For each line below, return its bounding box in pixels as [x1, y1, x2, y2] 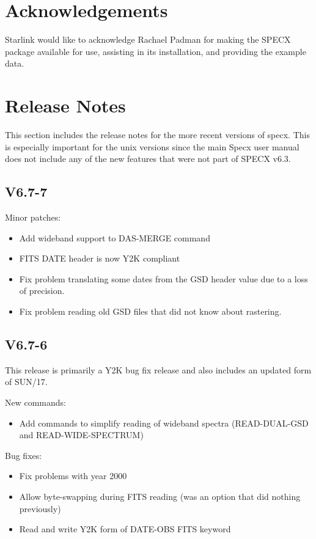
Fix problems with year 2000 [19, 469, 127, 482]
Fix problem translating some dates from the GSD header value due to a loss [19, 272, 308, 285]
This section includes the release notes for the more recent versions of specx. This [5, 128, 310, 141]
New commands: [5, 395, 67, 408]
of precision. [19, 284, 65, 297]
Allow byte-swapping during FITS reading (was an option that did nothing [19, 490, 301, 502]
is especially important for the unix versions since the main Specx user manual [5, 140, 299, 153]
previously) [19, 502, 61, 515]
